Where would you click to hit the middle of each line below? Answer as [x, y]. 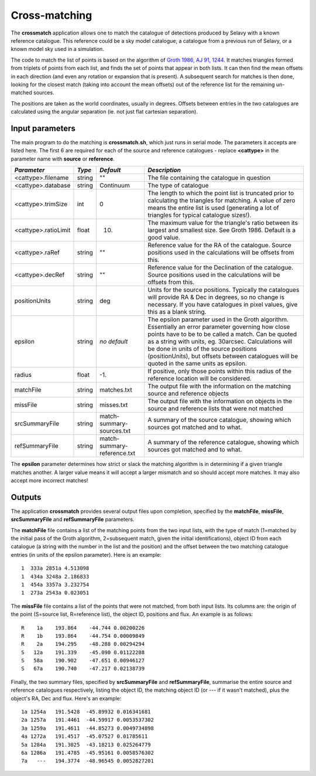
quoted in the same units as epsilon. [197, 363]
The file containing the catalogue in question [209, 178]
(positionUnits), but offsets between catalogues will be [223, 356]
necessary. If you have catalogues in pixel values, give [222, 305]
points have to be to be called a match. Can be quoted [222, 334]
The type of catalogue [178, 186]
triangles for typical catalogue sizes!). [199, 215]
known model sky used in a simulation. [58, 49]
